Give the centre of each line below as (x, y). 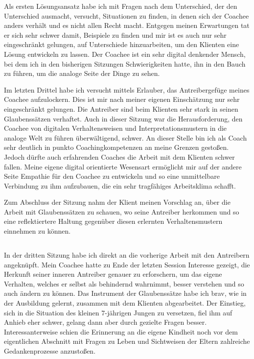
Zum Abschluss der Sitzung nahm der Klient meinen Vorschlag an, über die (117, 202)
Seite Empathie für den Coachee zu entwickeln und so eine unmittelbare (112, 176)
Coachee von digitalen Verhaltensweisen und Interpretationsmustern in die (115, 128)
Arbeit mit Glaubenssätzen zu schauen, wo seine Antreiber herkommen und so (122, 211)
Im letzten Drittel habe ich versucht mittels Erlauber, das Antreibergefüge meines (127, 89)
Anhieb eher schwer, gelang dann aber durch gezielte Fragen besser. (105, 322)
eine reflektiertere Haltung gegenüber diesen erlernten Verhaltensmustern (113, 221)
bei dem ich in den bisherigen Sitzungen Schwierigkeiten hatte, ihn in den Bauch (125, 63)
